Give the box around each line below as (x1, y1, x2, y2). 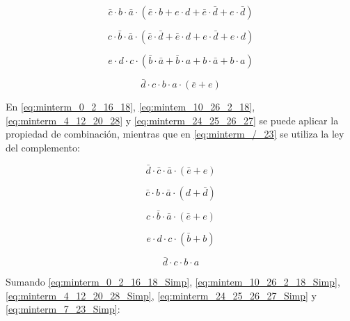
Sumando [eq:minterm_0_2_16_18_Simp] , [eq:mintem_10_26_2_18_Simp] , (6, 274, 340, 289)
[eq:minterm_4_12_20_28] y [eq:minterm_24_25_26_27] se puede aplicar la (6, 113, 339, 127)
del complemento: (6, 140, 80, 154)
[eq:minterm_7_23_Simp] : (6, 302, 120, 316)
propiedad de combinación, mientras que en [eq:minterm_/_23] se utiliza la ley (6, 126, 344, 141)
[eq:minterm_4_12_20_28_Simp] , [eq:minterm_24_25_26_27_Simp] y (6, 288, 317, 302)
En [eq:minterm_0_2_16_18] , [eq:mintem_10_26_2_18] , (6, 99, 255, 114)
